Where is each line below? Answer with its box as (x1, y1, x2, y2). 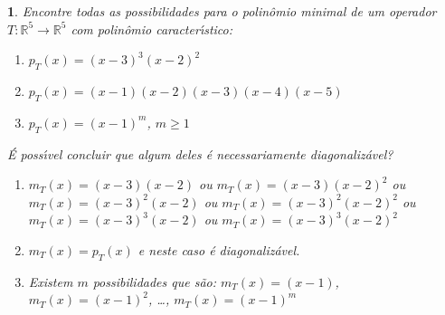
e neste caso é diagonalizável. (137, 240, 300, 259)
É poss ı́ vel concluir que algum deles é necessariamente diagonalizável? (7, 144, 393, 163)
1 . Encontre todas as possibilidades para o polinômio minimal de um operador (7, 2, 437, 20)
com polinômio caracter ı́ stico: (71, 19, 233, 38)
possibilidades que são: (92, 272, 217, 291)
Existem (28, 272, 73, 291)
